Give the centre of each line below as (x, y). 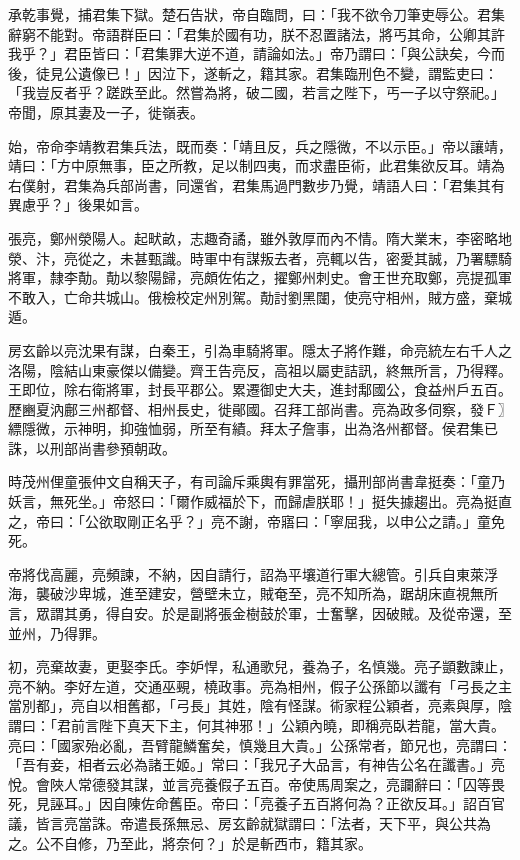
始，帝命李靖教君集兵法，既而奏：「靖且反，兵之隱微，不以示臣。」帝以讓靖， (260, 145)
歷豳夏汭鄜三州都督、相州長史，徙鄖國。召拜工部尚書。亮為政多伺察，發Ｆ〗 (260, 408)
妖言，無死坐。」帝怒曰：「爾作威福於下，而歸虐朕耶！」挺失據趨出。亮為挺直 (260, 501)
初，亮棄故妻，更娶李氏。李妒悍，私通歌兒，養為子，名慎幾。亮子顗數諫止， (260, 666)
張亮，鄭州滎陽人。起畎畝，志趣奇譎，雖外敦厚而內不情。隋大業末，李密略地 (260, 237)
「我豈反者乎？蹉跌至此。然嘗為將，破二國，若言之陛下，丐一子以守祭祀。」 (256, 92)
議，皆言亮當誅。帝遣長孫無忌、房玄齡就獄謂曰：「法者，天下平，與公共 (242, 822)
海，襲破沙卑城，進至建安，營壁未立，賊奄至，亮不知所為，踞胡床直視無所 (253, 593)
